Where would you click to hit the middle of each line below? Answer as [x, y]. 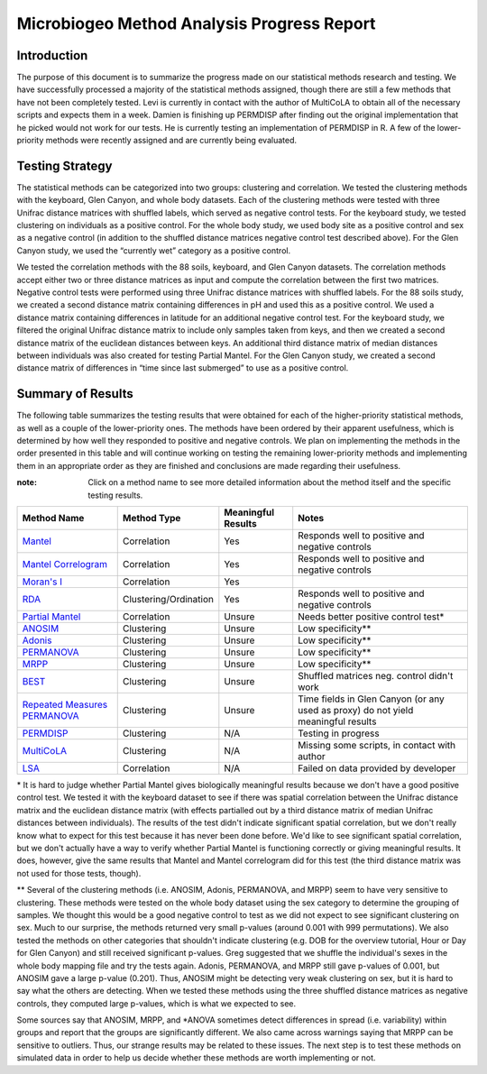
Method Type [152, 519]
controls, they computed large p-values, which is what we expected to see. [156, 1003]
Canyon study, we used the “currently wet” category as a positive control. [154, 250]
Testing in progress [339, 733]
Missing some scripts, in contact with [377, 746]
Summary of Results [75, 394]
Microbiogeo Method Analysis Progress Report [196, 23]
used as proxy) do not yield [356, 711]
